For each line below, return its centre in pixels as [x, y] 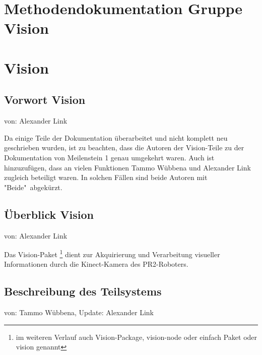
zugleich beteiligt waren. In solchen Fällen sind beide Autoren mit [106, 177]
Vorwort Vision [45, 100]
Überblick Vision [49, 214]
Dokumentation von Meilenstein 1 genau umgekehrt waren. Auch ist [109, 157]
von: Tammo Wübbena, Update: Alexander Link [79, 312]
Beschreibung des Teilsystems [83, 291]
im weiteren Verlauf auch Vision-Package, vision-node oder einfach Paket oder [137, 337]
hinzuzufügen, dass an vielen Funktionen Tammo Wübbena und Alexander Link [127, 167]
